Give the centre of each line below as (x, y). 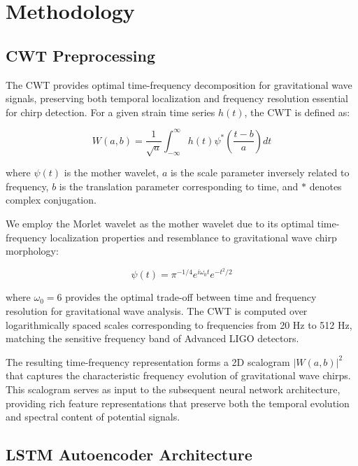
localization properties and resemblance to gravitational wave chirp (193, 237)
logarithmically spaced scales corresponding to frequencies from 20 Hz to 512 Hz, (179, 324)
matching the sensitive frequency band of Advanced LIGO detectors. (152, 338)
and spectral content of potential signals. (93, 417)
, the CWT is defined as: (297, 112)
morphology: (32, 251)
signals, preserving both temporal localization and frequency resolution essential (177, 98)
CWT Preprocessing (80, 55)
